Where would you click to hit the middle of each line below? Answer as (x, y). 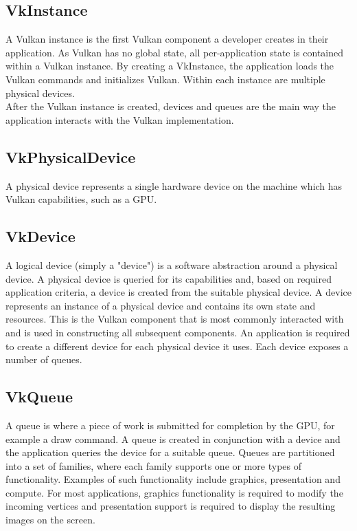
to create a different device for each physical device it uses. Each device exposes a (177, 346)
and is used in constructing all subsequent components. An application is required (178, 332)
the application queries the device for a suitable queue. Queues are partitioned (170, 452)
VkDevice (41, 236)
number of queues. (44, 359)
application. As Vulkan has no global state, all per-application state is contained (175, 52)
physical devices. (40, 93)
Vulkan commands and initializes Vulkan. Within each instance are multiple (165, 79)
